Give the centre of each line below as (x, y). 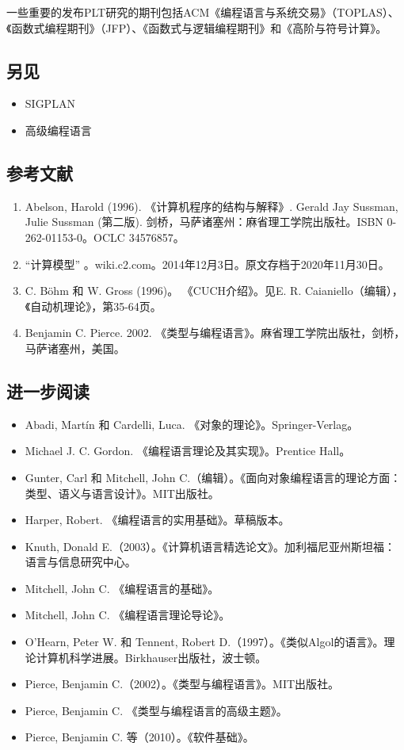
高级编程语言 (58, 130)
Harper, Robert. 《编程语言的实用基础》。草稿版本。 (157, 520)
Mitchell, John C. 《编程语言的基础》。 (122, 588)
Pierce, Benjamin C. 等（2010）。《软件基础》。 (139, 737)
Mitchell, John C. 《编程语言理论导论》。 (128, 615)
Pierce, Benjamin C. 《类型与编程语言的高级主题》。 (156, 710)
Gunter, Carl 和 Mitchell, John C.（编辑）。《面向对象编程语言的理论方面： (213, 477)
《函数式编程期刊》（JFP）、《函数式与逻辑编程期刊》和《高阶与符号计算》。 (197, 27)
